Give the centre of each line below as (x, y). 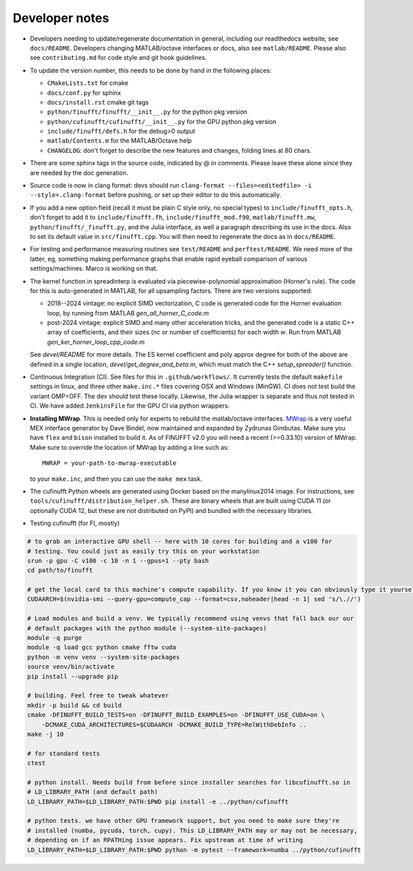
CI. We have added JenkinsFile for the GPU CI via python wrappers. (130, 406)
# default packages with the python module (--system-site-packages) (147, 628)
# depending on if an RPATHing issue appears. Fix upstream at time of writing (165, 840)
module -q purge (55, 638)
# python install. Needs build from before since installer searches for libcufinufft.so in (189, 782)
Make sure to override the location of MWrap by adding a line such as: (130, 447)
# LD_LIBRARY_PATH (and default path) (93, 792)
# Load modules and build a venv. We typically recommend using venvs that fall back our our (191, 619)
